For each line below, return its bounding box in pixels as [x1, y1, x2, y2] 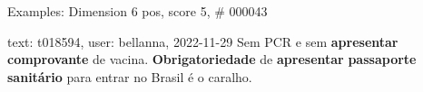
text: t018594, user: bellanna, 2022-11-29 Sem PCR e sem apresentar [7, 32, 398, 51]
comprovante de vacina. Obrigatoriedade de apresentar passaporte [7, 50, 417, 69]
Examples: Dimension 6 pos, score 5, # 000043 [7, 2, 268, 20]
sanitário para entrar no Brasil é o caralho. [7, 67, 252, 86]
